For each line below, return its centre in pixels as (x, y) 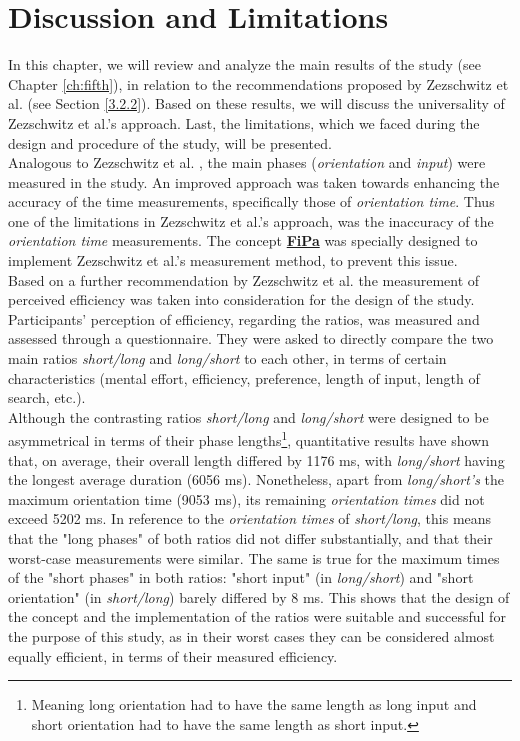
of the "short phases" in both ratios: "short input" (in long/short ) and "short (241, 577)
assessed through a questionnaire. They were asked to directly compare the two (251, 338)
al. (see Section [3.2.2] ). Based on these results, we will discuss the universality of (256, 103)
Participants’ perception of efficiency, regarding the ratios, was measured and (244, 318)
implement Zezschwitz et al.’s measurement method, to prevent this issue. (233, 260)
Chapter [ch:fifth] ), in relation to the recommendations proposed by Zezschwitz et (258, 83)
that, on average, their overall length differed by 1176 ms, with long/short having (256, 459)
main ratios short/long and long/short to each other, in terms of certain (227, 358)
